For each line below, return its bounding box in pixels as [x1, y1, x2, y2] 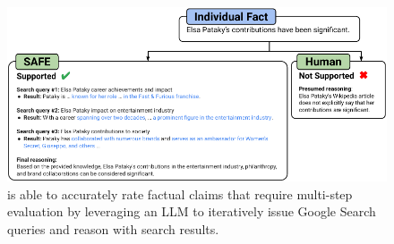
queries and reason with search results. [7, 219, 219, 238]
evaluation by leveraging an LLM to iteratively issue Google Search [7, 202, 376, 221]
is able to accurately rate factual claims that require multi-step [7, 184, 353, 203]
